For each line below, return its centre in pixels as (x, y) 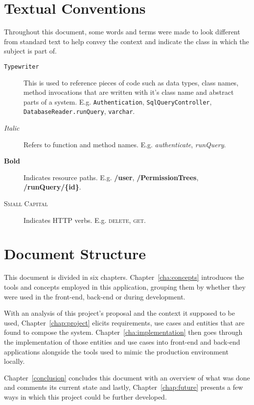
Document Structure (75, 254)
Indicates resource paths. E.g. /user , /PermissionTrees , (111, 177)
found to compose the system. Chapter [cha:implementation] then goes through (123, 332)
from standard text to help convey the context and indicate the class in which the (127, 41)
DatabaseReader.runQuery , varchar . (79, 111)
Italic (12, 128)
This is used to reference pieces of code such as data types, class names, (131, 82)
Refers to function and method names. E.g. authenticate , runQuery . (125, 144)
